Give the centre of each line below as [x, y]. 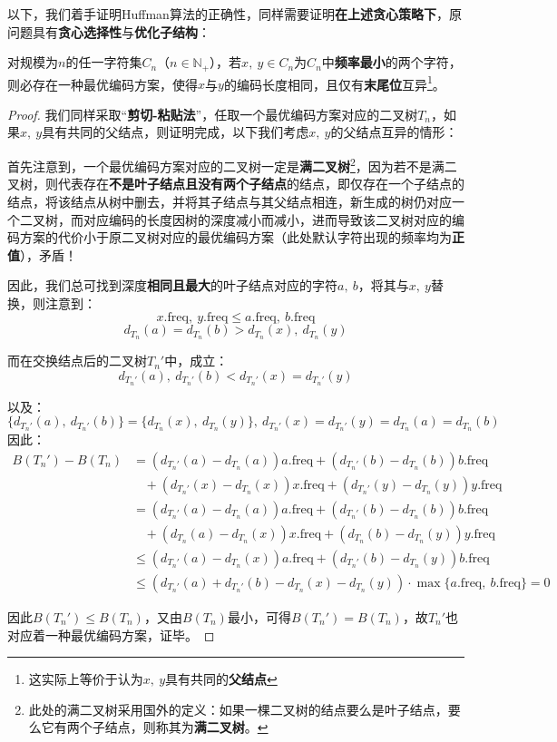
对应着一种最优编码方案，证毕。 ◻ [111, 635]
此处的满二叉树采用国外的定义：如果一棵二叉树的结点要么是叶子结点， [238, 709]
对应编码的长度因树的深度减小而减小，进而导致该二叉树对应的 [267, 219]
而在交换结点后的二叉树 [77, 361]
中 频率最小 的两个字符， [391, 62]
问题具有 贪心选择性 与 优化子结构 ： [109, 31]
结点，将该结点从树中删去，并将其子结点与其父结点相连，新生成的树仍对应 [230, 201]
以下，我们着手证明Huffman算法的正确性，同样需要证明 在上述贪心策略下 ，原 [235, 14]
